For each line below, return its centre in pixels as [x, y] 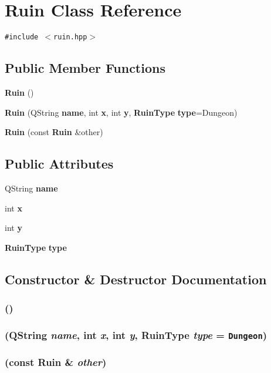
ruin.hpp [70, 37]
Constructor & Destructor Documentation [136, 279]
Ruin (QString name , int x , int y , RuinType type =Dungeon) [121, 112]
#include [22, 37]
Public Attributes [59, 164]
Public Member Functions [85, 68]
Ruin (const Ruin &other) [54, 132]
